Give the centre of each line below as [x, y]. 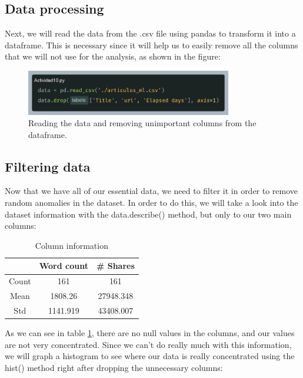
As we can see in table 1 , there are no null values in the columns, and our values [150, 333]
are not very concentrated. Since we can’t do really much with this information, [148, 344]
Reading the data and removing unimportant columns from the [142, 123]
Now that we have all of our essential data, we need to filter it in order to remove [151, 191]
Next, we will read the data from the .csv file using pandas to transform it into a [150, 33]
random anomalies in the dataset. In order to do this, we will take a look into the [151, 203]
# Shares [115, 266]
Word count [64, 266]
